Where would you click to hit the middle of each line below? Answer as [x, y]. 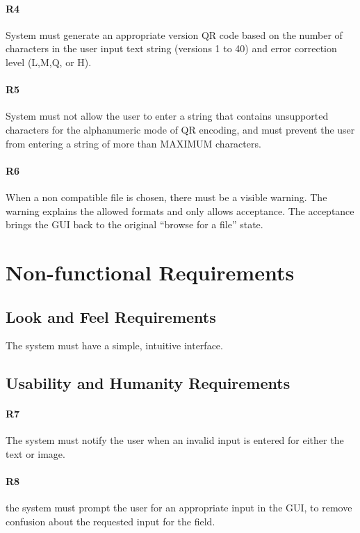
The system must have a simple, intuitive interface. [114, 345]
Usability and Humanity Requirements [148, 383]
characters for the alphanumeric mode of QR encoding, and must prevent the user [180, 129]
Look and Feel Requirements [111, 316]
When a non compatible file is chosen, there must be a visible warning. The [166, 197]
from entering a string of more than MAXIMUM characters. [133, 143]
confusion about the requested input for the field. [111, 522]
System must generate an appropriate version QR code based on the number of [174, 34]
